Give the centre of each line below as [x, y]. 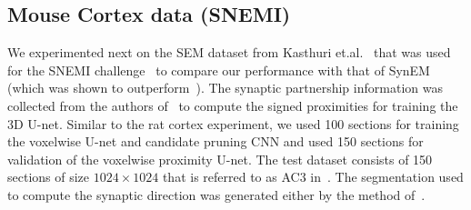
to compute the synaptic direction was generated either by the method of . [216, 194]
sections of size [49, 177]
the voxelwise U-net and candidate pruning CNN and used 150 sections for [215, 141]
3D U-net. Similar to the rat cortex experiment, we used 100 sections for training [233, 123]
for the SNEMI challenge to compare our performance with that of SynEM [219, 70]
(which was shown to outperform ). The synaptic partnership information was [225, 88]
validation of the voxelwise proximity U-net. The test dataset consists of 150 [220, 159]
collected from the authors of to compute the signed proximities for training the [233, 105]
